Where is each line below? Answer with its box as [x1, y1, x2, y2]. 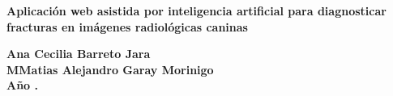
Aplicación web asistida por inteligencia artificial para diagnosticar [6, 2, 387, 19]
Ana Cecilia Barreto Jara [6, 45, 151, 62]
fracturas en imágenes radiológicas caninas [6, 18, 248, 35]
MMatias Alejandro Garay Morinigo [6, 61, 214, 77]
